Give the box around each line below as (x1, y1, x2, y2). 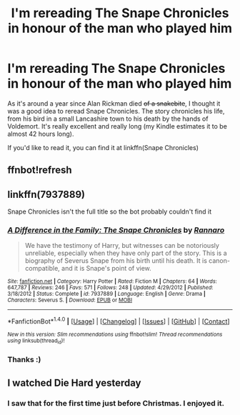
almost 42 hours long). (7, 129, 74, 138)
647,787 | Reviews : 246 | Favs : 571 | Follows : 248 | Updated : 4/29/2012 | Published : (7, 284, 214, 291)
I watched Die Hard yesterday (7, 376, 141, 389)
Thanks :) (7, 355, 41, 365)
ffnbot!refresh (7, 164, 73, 176)
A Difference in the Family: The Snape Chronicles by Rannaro (7, 225, 225, 235)
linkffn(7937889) (7, 188, 86, 201)
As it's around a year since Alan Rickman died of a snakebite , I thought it (7, 99, 221, 108)
